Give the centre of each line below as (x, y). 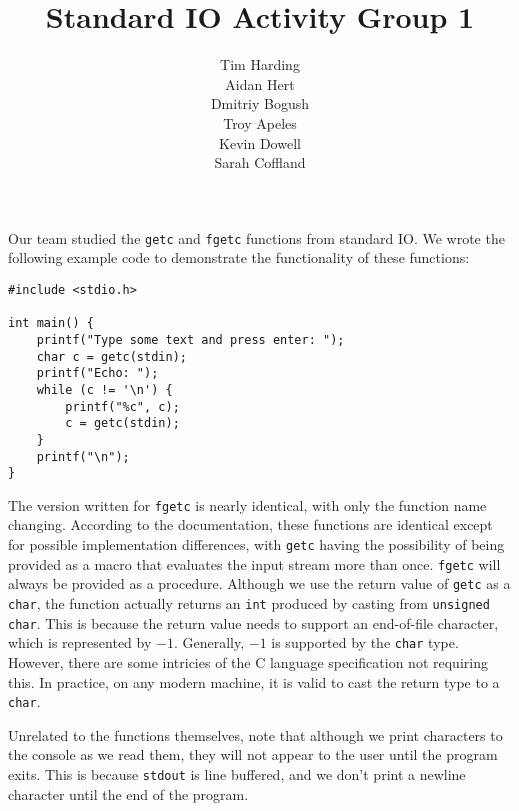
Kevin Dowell (260, 142)
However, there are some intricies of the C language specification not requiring (248, 662)
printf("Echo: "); (97, 373)
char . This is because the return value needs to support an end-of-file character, (253, 622)
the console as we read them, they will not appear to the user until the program (253, 754)
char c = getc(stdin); (111, 356)
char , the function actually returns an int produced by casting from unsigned (249, 603)
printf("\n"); (83, 456)
